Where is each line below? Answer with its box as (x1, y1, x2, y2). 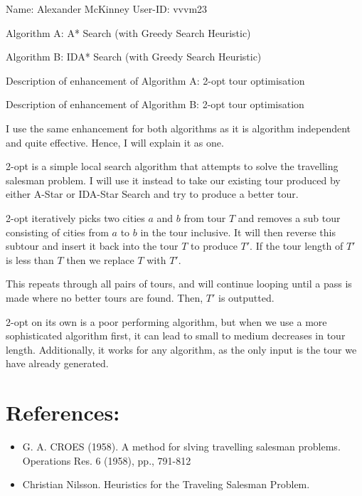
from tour (183, 210, 226, 225)
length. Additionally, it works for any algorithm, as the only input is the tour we (6, 342, 357, 357)
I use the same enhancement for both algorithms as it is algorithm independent (6, 120, 351, 135)
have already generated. (6, 356, 109, 371)
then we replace (66, 252, 134, 267)
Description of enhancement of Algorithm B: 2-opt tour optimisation (6, 97, 304, 112)
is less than (6, 252, 54, 267)
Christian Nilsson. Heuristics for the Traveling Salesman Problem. (22, 477, 310, 492)
